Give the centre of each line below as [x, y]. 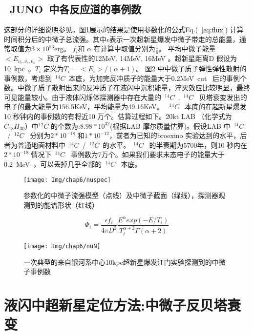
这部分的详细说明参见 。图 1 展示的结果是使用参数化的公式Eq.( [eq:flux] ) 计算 [124, 30]
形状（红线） [78, 205]
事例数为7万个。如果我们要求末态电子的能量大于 [148, 154]
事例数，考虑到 [28, 78]
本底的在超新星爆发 [216, 107]
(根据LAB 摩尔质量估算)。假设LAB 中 [170, 126]
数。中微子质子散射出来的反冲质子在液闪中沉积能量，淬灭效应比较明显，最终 [127, 88]
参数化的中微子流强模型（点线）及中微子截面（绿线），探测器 [121, 195]
